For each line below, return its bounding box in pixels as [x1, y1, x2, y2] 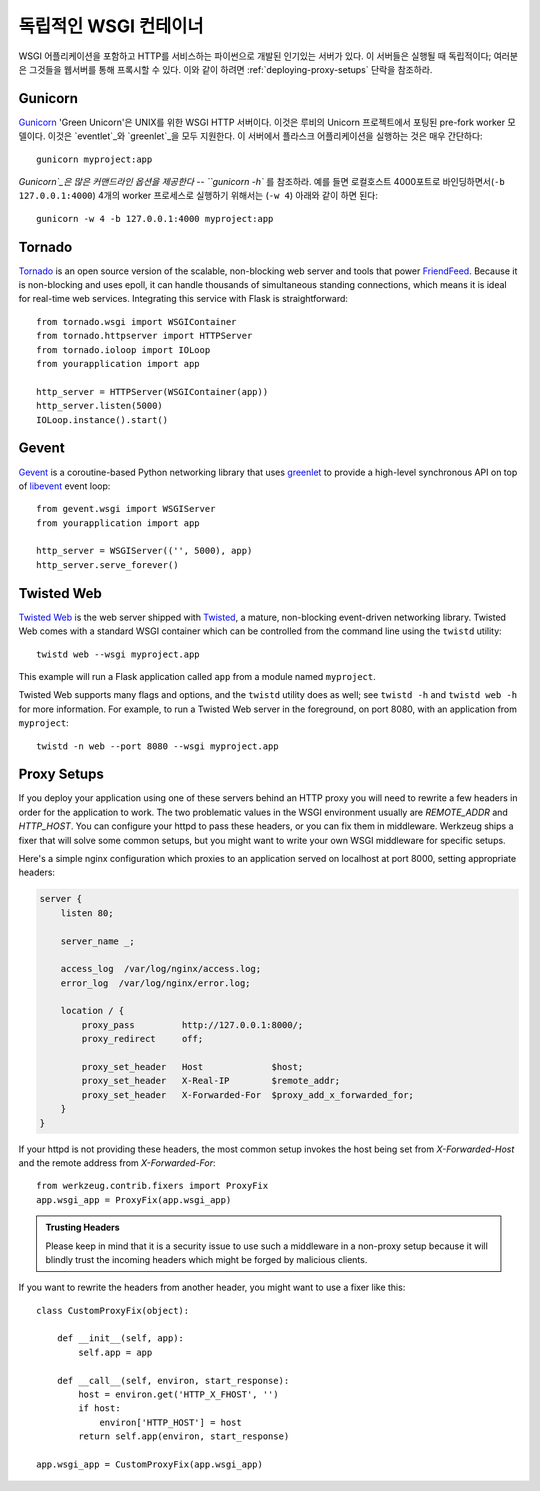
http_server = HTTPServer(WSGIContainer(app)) [36, 386, 269, 397]
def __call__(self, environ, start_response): [56, 1375, 290, 1386]
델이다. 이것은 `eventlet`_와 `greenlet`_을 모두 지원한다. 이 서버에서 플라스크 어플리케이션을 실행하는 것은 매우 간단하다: [18, 130, 484, 142]
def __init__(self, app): [56, 1333, 185, 1344]
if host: [78, 1403, 121, 1414]
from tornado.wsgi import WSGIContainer [36, 316, 237, 327]
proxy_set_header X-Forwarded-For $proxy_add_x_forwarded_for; [81, 1089, 415, 1100]
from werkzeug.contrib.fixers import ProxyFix [36, 1180, 269, 1192]
